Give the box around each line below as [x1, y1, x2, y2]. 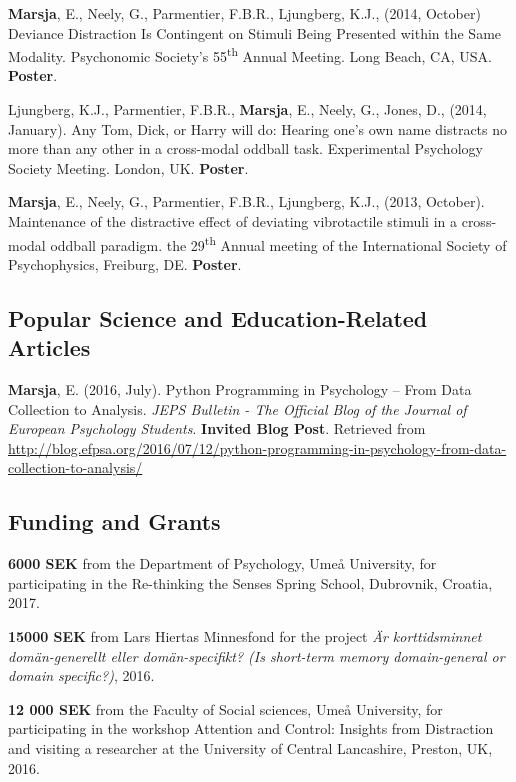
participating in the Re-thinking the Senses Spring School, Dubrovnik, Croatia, [8, 572, 493, 593]
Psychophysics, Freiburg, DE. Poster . [8, 253, 242, 274]
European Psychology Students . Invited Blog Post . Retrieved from [8, 418, 426, 439]
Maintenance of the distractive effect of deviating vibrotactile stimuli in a [8, 211, 458, 231]
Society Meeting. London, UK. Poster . [8, 157, 249, 178]
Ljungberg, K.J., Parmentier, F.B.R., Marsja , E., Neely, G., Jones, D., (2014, [8, 99, 487, 120]
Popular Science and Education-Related [8, 302, 428, 333]
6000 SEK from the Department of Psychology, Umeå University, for [8, 553, 437, 574]
